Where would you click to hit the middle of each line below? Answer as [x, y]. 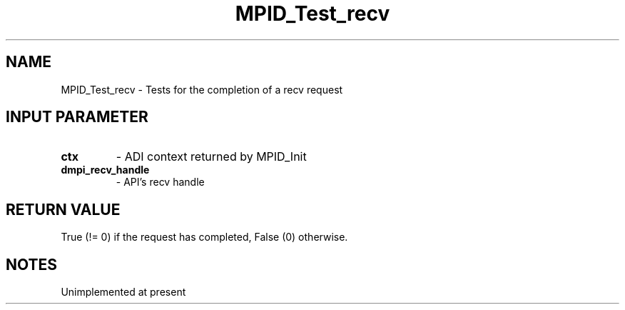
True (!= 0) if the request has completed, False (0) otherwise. [204, 237]
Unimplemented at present [123, 292]
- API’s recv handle [160, 182]
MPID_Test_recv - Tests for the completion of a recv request [202, 89]
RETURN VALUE [63, 209]
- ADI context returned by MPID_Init [211, 157]
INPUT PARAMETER [77, 117]
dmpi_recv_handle [105, 170]
